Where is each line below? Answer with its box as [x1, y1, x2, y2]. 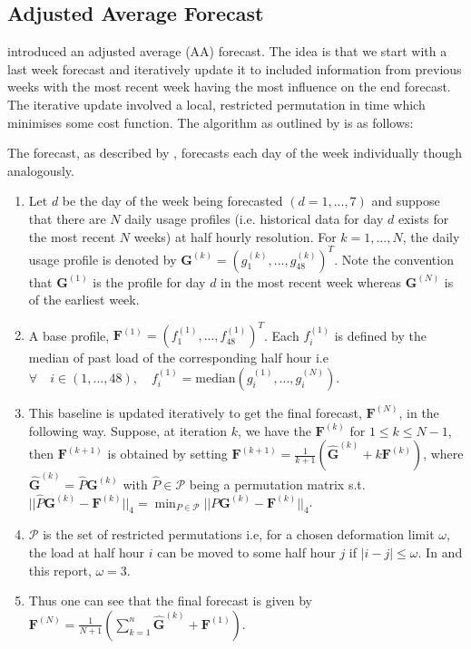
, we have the [238, 421, 311, 440]
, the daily [402, 227, 460, 246]
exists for [397, 208, 449, 228]
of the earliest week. [28, 290, 140, 309]
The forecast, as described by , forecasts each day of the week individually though [7, 143, 463, 162]
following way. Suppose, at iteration [28, 421, 228, 440]
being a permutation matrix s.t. [189, 474, 366, 493]
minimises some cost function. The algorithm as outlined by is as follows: [7, 112, 414, 131]
